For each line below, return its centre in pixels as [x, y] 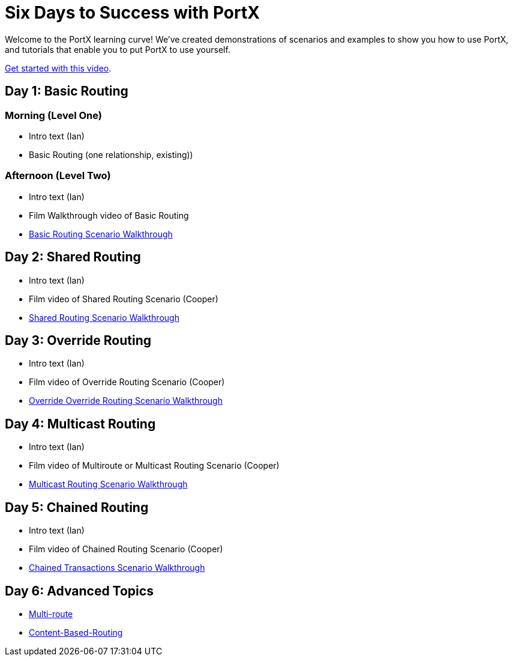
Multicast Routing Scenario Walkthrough [108, 484]
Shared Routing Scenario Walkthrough [104, 317]
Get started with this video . [58, 68]
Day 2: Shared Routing [73, 257]
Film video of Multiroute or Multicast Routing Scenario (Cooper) [154, 466]
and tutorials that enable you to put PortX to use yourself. [118, 49]
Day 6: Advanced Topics [79, 591]
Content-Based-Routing [76, 632]
